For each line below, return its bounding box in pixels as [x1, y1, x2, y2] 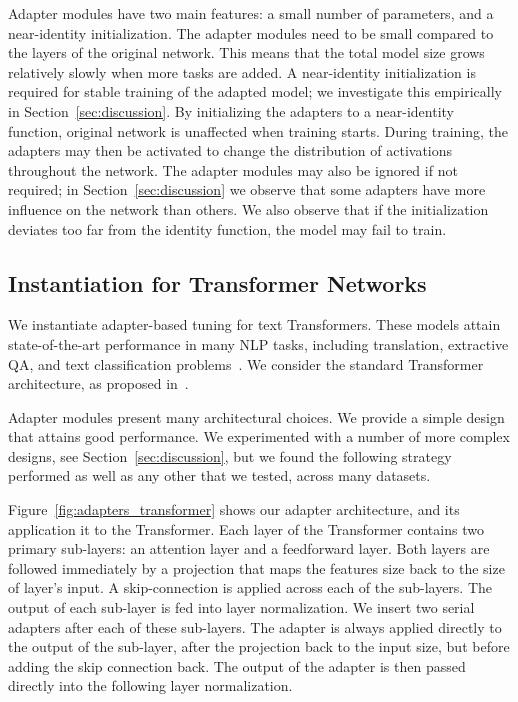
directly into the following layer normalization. [8, 675, 293, 696]
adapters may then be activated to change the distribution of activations [8, 140, 453, 161]
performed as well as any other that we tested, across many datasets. [8, 465, 431, 486]
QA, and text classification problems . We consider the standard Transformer [8, 353, 484, 374]
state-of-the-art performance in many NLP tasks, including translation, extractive [8, 333, 509, 354]
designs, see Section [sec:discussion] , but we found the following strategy [8, 445, 452, 466]
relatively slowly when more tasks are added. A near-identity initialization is [8, 61, 476, 82]
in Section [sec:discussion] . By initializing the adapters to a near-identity [8, 100, 454, 121]
